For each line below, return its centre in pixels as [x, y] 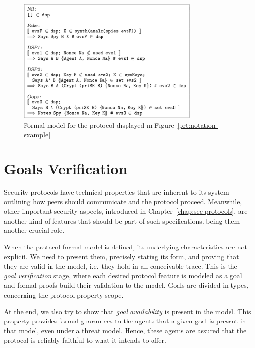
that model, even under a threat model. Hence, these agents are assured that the [125, 330]
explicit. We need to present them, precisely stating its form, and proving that [122, 256]
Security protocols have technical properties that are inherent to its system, [117, 192]
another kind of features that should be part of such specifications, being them [122, 220]
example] [37, 135]
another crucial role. [34, 230]
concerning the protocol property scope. [64, 295]
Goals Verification [66, 168]
